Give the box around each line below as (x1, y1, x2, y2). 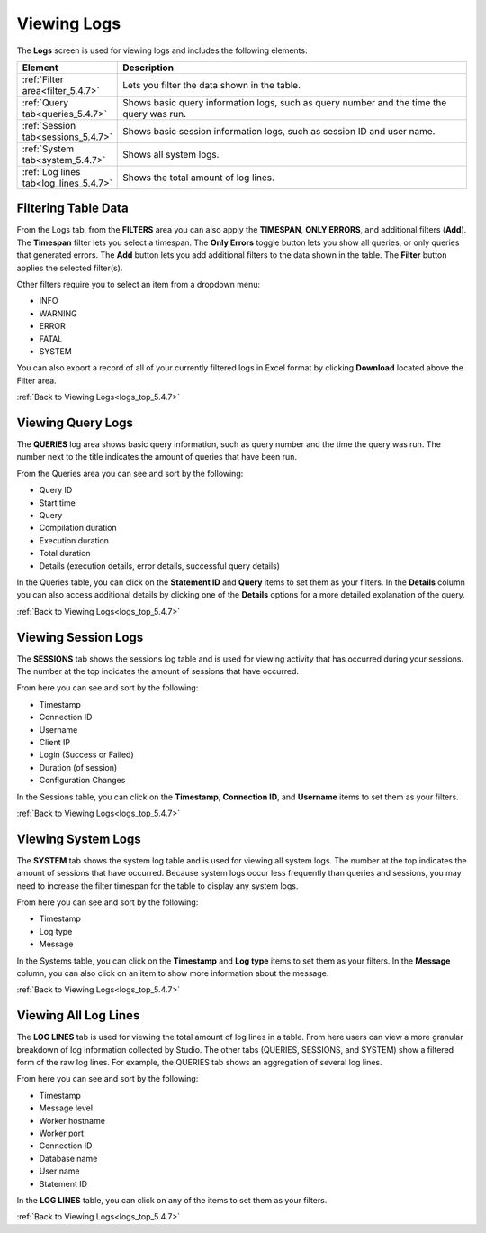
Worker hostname (39, 1115, 105, 1126)
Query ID (39, 485, 73, 496)
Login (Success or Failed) (39, 749, 134, 761)
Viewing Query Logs (16, 415, 134, 430)
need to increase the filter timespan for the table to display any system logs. (16, 880, 299, 891)
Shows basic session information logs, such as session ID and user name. (122, 124, 436, 137)
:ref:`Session (22, 119, 76, 132)
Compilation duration (39, 523, 117, 534)
